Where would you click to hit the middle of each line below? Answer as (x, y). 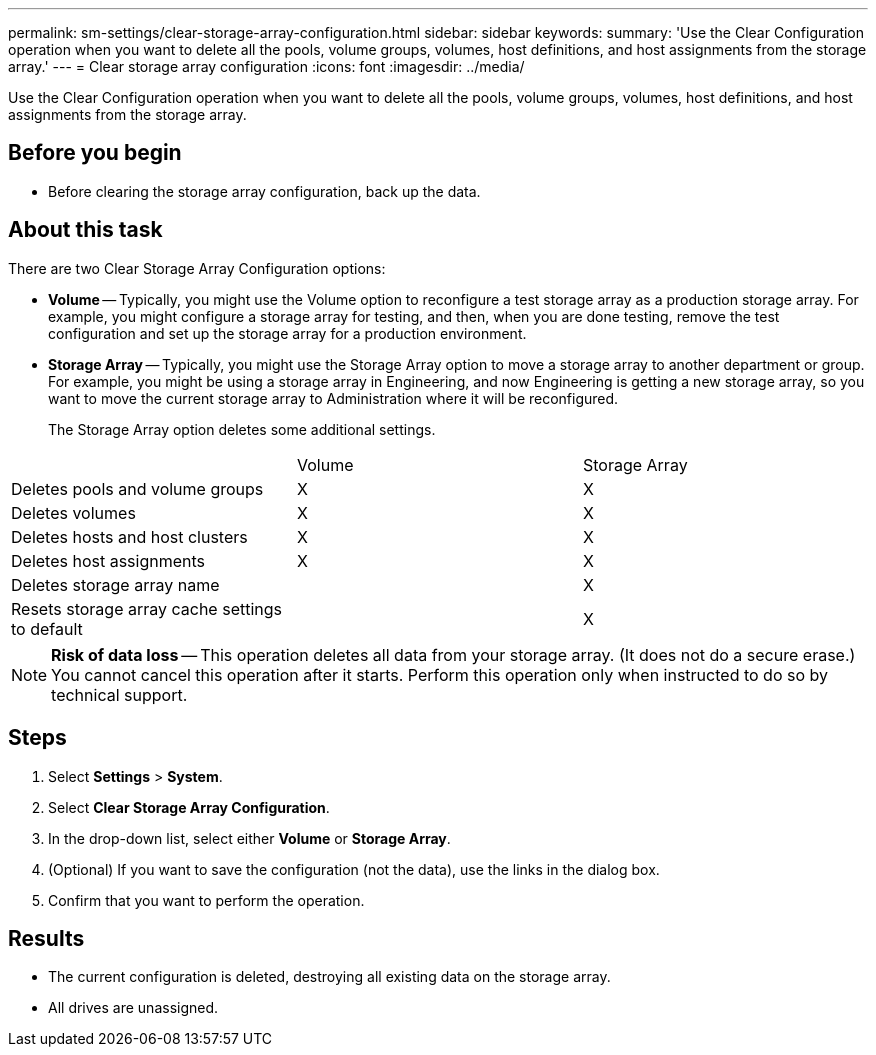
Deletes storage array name (115, 584)
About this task (85, 230)
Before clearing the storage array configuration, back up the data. (264, 191)
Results (46, 938)
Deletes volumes (73, 512)
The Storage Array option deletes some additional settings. (242, 429)
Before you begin (95, 153)
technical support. (119, 694)
